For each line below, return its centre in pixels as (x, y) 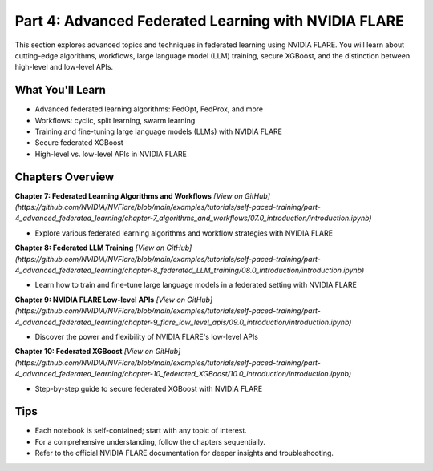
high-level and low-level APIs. (64, 67)
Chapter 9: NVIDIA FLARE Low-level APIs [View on (100, 300)
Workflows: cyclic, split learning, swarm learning (115, 120)
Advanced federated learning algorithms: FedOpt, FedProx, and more (149, 109)
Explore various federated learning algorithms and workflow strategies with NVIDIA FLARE (184, 233)
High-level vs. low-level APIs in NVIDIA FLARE (111, 154)
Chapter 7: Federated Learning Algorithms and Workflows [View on (129, 195)
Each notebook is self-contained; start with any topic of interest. (141, 431)
